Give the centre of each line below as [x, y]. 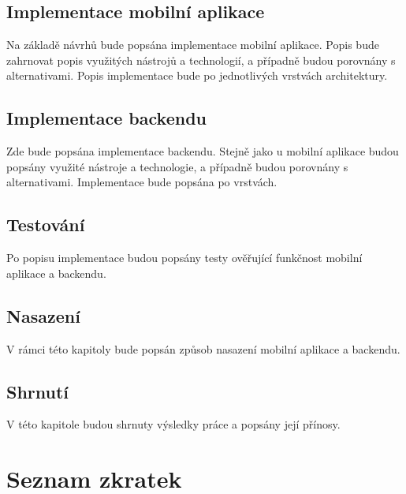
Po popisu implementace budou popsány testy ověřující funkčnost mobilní [184, 258]
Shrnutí [38, 391]
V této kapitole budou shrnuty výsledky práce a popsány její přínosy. [173, 424]
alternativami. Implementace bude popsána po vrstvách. [142, 182]
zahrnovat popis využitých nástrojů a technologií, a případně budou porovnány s [201, 60]
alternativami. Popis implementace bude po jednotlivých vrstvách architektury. [197, 75]
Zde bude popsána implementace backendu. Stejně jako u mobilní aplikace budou [203, 151]
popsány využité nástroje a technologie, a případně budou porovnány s [177, 166]
